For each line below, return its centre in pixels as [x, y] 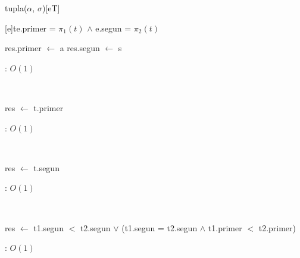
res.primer [23, 48]
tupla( [16, 8]
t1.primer [225, 227]
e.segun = [113, 28]
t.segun [46, 167]
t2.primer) [277, 227]
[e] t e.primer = [30, 28]
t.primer [49, 107]
